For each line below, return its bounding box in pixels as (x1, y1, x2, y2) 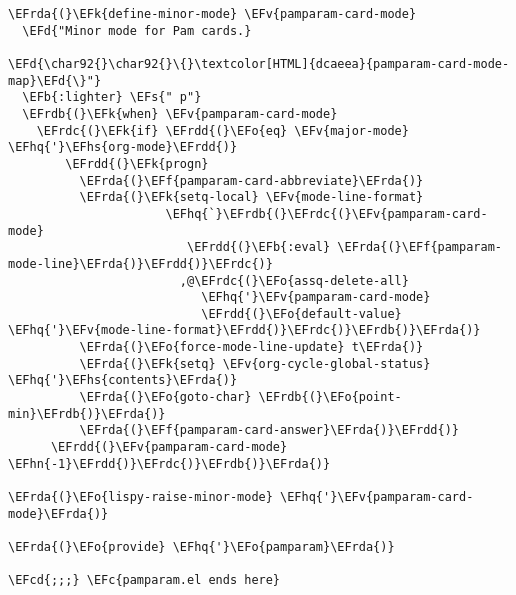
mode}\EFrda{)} (8, 506, 109, 521)
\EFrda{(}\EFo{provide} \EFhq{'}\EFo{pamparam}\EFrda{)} (8, 540, 395, 554)
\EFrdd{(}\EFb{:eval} (186, 240, 331, 255)
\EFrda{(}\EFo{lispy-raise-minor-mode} (8, 490, 273, 505)
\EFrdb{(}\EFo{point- (258, 390, 402, 405)
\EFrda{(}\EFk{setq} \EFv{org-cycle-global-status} (79, 356, 431, 371)
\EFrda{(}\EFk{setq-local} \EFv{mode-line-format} (79, 190, 424, 205)
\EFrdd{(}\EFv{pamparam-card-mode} (50, 440, 288, 455)
